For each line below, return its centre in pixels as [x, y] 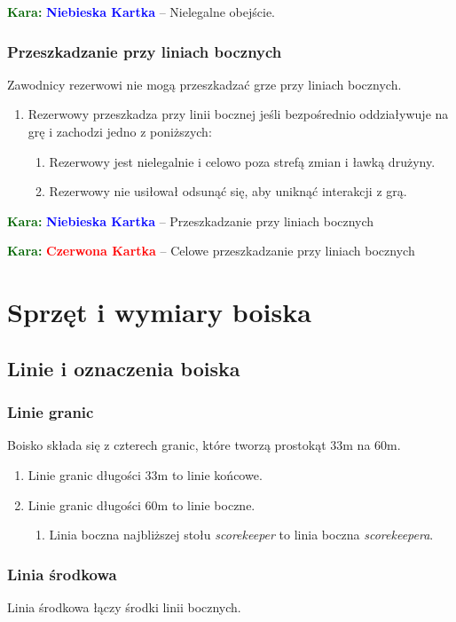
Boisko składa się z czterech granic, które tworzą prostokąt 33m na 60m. [204, 445]
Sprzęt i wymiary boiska [159, 312]
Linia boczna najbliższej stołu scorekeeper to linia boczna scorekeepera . [241, 535]
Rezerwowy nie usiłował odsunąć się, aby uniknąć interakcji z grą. [228, 191]
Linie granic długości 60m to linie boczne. [142, 504]
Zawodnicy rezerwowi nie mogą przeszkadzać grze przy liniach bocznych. [204, 84]
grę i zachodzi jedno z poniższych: [120, 131]
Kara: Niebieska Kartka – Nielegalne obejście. [141, 12]
